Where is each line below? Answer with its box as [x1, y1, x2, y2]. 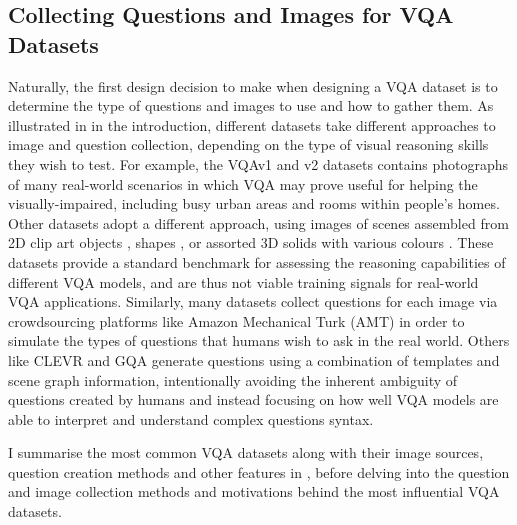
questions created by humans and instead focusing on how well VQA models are [8, 389, 499, 410]
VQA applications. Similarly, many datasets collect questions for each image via [8, 291, 498, 312]
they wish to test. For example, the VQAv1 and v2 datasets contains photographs [8, 153, 509, 174]
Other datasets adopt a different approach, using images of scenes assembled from [8, 212, 509, 233]
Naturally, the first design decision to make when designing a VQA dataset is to [8, 75, 498, 96]
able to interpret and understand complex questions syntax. [8, 408, 374, 429]
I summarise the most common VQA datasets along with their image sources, [8, 442, 484, 463]
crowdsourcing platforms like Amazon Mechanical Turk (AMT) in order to [8, 310, 465, 331]
